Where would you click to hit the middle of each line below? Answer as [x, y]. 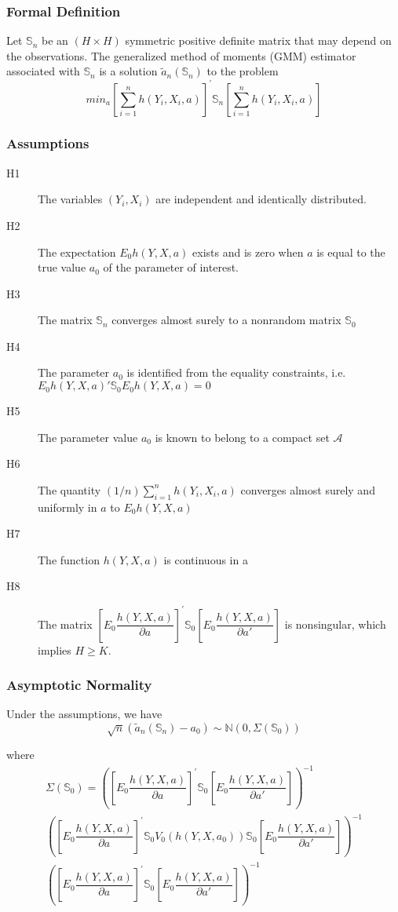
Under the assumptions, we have [84, 714]
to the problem [243, 71]
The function [69, 559]
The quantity [69, 489]
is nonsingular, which [335, 624]
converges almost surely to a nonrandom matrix [226, 320]
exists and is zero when [248, 252]
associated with [43, 71]
